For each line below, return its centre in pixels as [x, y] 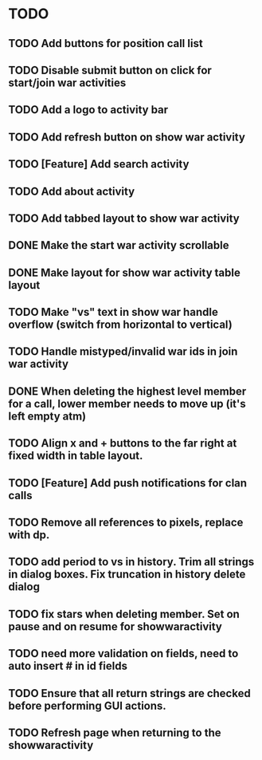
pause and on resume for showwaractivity [115, 626]
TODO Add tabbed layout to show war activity [124, 218]
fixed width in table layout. [76, 456]
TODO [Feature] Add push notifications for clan [128, 483]
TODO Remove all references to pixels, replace [126, 523]
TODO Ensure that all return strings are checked [129, 693]
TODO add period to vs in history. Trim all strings [131, 562]
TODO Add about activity [72, 191]
